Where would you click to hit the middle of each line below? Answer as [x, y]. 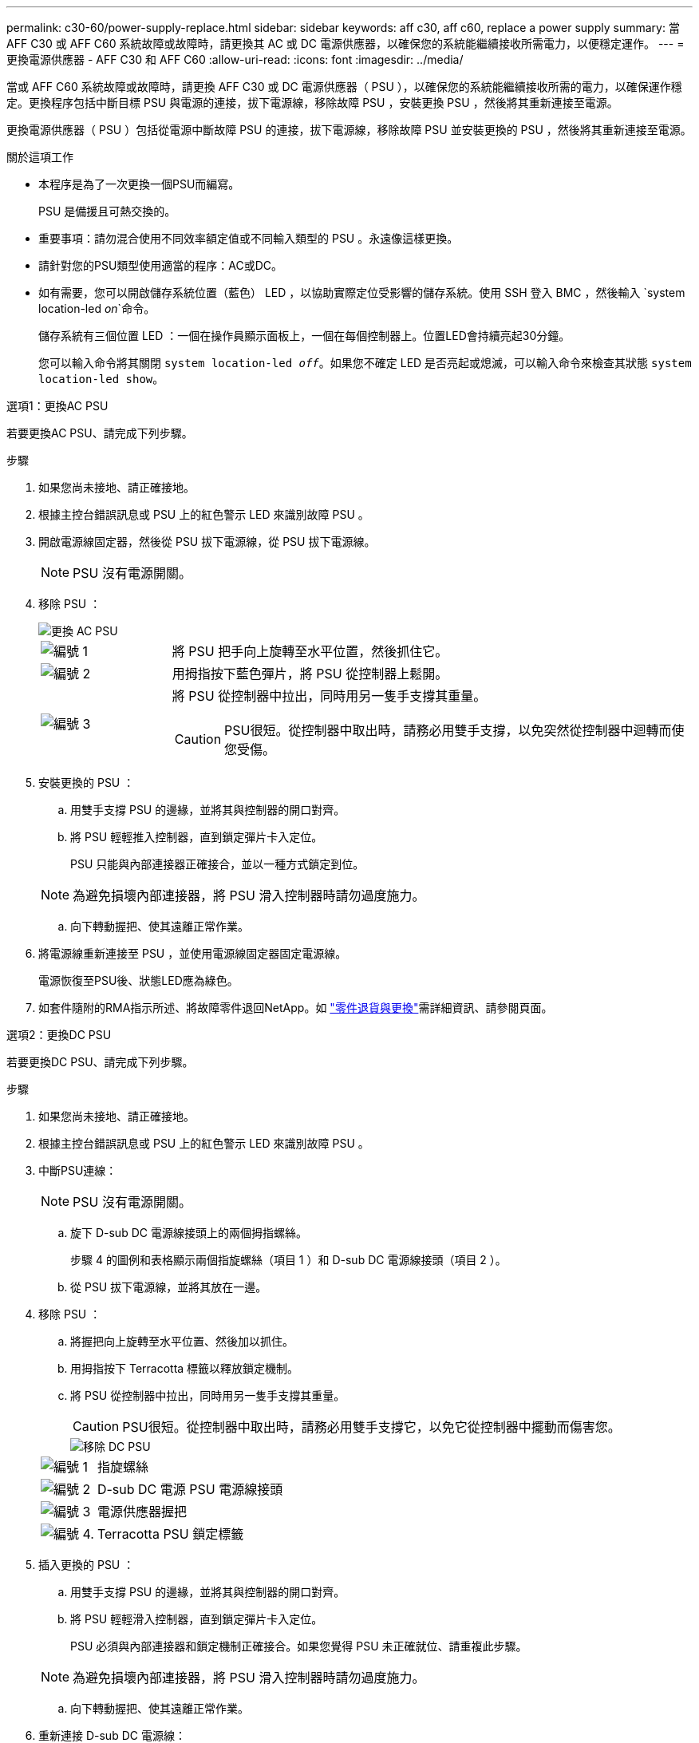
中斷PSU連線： [78, 1170]
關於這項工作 [40, 157]
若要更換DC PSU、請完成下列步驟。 [100, 1062]
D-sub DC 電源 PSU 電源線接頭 [190, 1489]
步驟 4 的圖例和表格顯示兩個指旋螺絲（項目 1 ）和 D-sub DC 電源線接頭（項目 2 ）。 [288, 1260]
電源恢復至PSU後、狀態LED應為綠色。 [138, 980]
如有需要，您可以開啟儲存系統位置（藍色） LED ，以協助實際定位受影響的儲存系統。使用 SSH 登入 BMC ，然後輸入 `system [362, 292]
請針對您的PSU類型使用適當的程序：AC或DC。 [161, 265]
